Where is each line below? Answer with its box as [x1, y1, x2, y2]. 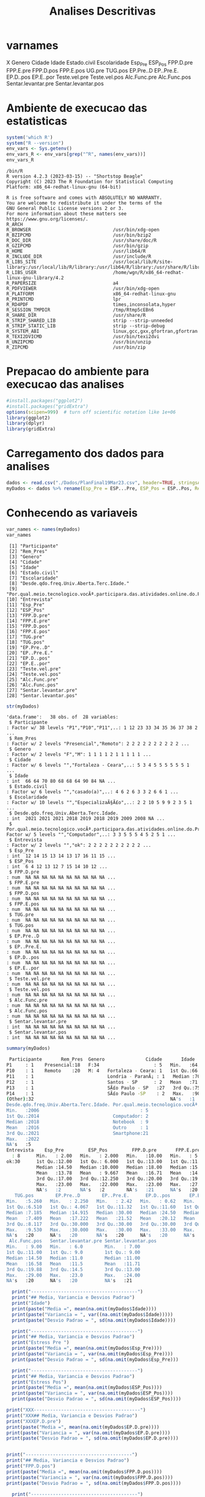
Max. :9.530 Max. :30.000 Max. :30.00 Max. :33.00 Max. [6, 1227, 195, 1233]
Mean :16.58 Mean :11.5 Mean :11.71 [6, 1261, 140, 1267]
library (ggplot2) [6, 415, 51, 421]
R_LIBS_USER [6, 270, 37, 276]
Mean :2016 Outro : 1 [6, 1125, 149, 1131]
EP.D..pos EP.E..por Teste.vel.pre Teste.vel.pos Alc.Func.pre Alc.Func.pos [6, 73, 191, 81]
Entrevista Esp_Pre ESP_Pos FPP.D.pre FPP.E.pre [6, 1147, 201, 1153]
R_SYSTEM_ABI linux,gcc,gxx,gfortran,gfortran [6, 328, 198, 335]
